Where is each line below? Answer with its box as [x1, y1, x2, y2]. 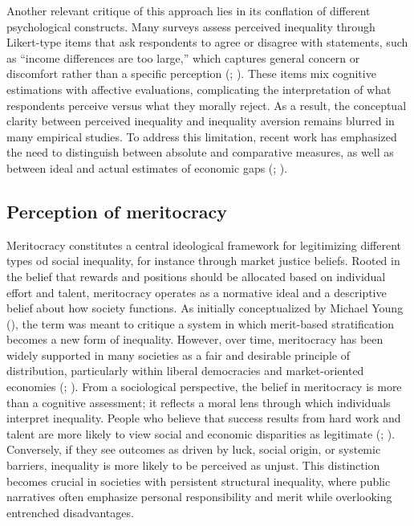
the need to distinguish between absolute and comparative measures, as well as [6, 144, 394, 161]
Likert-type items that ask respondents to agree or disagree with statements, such [6, 34, 408, 51]
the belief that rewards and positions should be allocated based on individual [6, 267, 386, 284]
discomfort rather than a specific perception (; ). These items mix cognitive [6, 65, 376, 82]
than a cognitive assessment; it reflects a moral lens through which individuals [6, 393, 391, 410]
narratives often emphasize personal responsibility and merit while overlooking [6, 488, 392, 505]
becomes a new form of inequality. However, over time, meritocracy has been [6, 331, 384, 348]
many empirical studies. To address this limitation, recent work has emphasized [6, 128, 397, 145]
